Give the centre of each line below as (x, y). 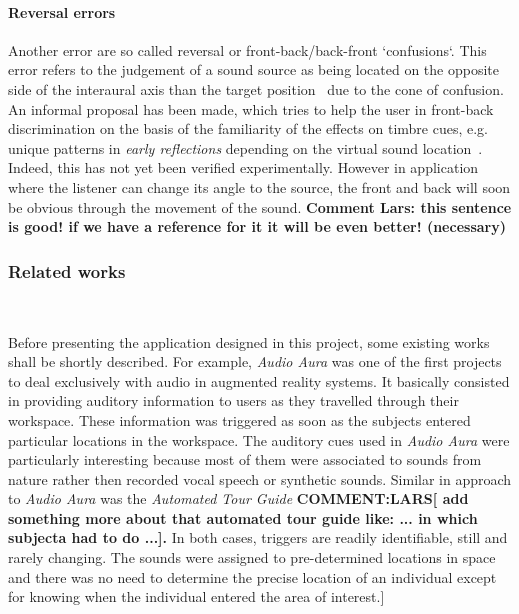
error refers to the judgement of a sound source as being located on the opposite (253, 69)
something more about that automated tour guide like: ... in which (243, 517)
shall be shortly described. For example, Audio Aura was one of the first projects (255, 361)
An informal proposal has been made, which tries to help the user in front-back (251, 108)
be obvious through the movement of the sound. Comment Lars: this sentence (260, 206)
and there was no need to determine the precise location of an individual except (252, 576)
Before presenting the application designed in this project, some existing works (249, 341)
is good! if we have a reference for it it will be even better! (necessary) (257, 226)
